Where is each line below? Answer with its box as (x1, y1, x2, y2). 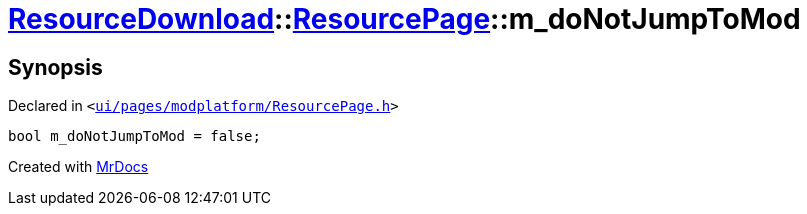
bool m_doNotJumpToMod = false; (8, 128, 261, 145)
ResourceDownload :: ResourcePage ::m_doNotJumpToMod (8, 2, 801, 36)
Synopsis (8, 54, 103, 80)
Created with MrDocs (8, 158, 149, 176)
